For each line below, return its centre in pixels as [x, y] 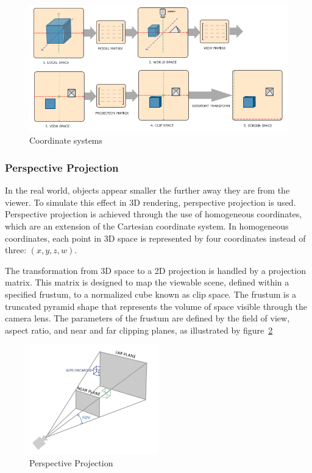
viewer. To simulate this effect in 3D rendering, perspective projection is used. [151, 202]
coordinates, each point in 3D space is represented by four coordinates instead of [155, 238]
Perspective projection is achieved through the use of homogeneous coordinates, [154, 214]
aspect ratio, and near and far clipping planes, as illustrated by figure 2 [139, 330]
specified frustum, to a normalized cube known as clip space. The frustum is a [151, 294]
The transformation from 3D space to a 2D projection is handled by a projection [155, 270]
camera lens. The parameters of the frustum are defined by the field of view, [147, 318]
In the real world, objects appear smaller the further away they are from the [147, 190]
